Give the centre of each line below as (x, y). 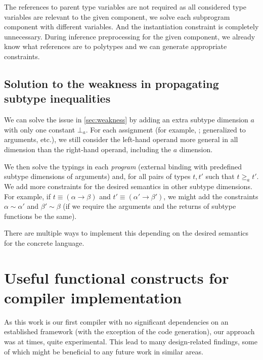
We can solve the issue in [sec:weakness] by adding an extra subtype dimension (126, 120)
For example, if (28, 196)
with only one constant (40, 129)
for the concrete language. (44, 242)
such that (220, 176)
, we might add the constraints (211, 196)
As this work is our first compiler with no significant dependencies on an (116, 321)
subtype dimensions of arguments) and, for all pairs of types (97, 176)
